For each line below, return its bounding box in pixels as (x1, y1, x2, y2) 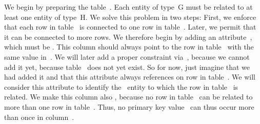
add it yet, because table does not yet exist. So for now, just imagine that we (4, 61, 250, 72)
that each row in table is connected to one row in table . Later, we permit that (4, 21, 256, 32)
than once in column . (4, 111, 74, 122)
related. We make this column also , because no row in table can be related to (4, 91, 253, 102)
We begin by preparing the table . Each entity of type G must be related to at (4, 2, 253, 12)
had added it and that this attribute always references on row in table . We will (4, 71, 256, 82)
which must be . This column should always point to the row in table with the (4, 41, 254, 52)
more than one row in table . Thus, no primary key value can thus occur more (4, 101, 254, 112)
